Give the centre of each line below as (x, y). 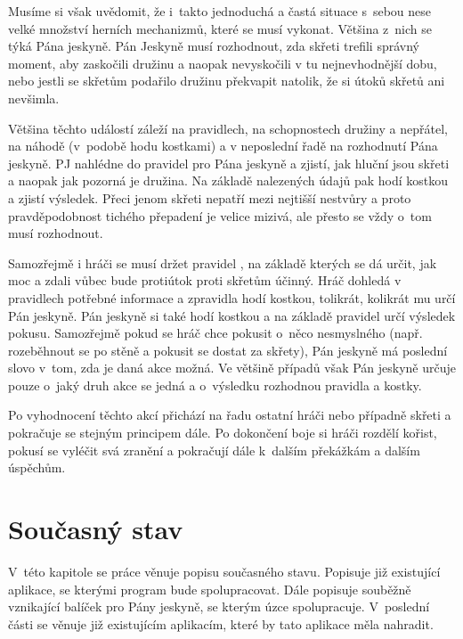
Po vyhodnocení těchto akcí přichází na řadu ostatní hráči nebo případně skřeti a (230, 415)
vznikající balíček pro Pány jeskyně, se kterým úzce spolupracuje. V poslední (219, 606)
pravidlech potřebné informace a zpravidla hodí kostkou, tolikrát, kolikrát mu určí (232, 297)
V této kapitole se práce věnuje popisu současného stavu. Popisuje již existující (224, 571)
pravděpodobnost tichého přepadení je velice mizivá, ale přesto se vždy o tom (220, 215)
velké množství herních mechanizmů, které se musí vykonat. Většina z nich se (220, 28)
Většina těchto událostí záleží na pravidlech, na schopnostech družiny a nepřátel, (228, 128)
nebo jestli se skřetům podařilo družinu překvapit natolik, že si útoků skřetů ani (227, 81)
